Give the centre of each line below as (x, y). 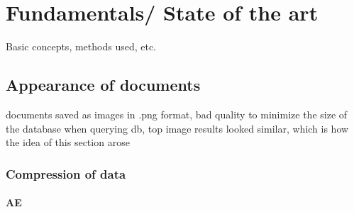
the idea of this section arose (68, 142)
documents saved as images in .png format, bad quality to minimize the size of (177, 114)
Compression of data (66, 173)
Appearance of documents (103, 85)
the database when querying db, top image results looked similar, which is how (177, 128)
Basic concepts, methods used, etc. (81, 46)
